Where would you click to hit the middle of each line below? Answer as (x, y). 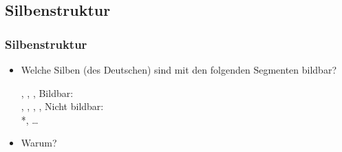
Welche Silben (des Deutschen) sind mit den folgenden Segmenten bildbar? (179, 69)
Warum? (39, 143)
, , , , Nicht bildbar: (62, 106)
